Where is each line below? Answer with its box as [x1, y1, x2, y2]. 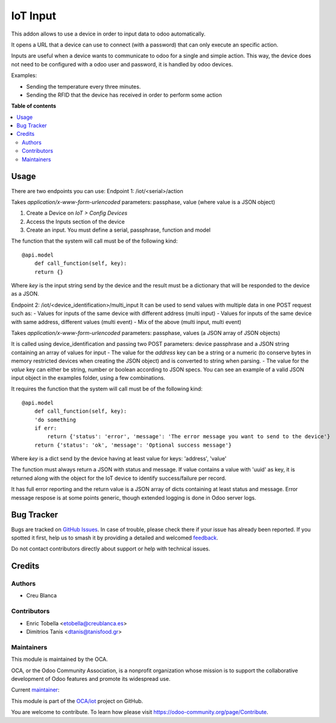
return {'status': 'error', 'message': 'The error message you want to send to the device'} [47, 433, 331, 440]
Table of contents [11, 103, 57, 110]
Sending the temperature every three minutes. [26, 83, 141, 90]
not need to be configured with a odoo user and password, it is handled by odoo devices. [11, 60, 233, 68]
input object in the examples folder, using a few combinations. [11, 374, 165, 381]
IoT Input [11, 9, 57, 22]
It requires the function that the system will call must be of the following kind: [11, 385, 203, 392]
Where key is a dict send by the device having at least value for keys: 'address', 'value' [11, 455, 227, 462]
